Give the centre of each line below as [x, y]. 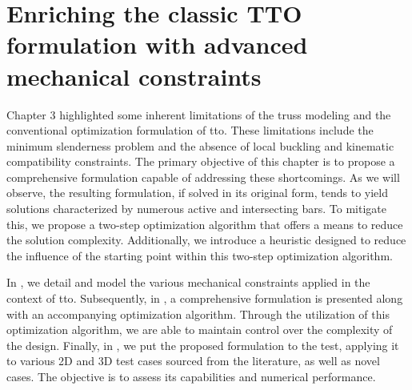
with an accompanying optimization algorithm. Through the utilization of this [198, 314]
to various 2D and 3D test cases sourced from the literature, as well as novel [193, 361]
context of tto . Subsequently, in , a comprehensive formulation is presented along [205, 298]
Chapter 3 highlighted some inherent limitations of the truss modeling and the [199, 114]
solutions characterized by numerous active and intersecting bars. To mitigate [197, 209]
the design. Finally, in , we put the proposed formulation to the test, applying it [203, 345]
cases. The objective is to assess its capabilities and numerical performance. [191, 376]
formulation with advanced [157, 44]
